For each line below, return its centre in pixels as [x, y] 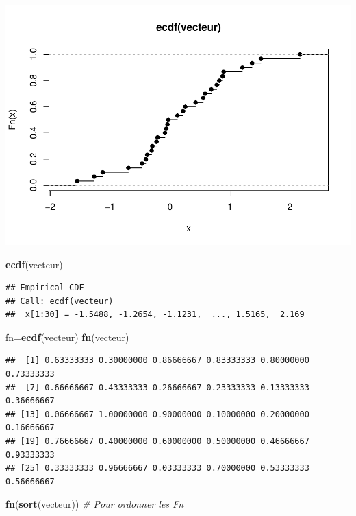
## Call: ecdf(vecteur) [60, 301]
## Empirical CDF [45, 288]
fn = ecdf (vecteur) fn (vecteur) [67, 337]
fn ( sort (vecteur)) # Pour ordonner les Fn [95, 504]
